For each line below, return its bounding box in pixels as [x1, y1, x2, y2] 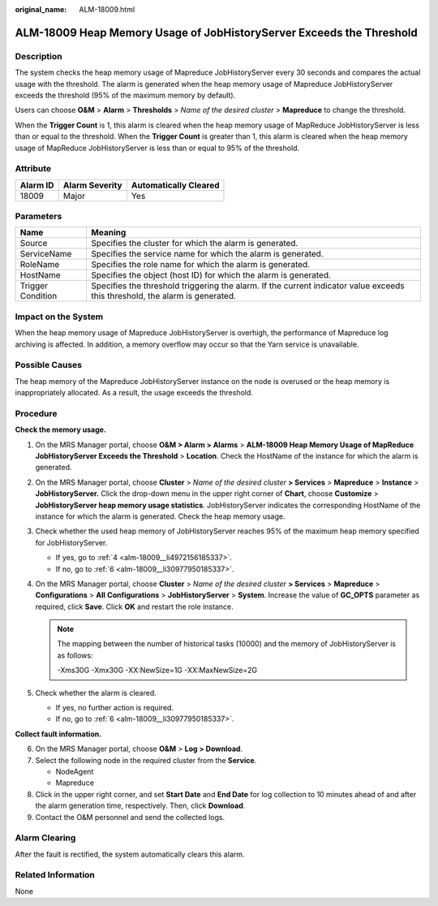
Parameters [15, 211, 62, 222]
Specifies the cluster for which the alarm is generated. [91, 238, 298, 249]
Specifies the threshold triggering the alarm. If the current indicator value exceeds [91, 280, 405, 291]
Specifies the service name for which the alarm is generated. [91, 248, 324, 260]
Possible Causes [15, 360, 83, 371]
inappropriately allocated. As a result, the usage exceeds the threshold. [15, 388, 253, 398]
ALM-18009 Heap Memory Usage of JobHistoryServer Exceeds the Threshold [15, 25, 418, 40]
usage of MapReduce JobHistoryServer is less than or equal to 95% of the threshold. [15, 143, 300, 153]
